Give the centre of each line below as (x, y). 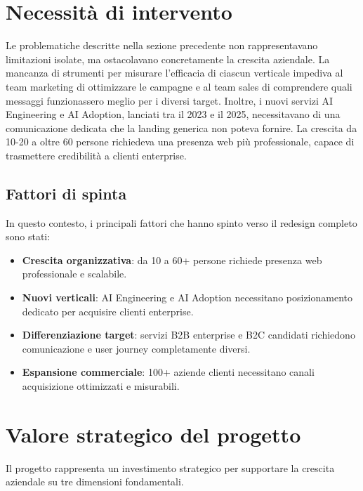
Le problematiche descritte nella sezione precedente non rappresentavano (162, 45)
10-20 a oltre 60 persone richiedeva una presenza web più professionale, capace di (180, 142)
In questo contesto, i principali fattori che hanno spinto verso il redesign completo (181, 222)
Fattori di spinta (66, 193)
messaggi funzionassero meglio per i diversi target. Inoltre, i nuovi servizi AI (170, 100)
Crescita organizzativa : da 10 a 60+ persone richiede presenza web (172, 260)
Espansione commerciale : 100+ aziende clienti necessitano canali (168, 372)
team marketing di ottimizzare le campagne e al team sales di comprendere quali (179, 86)
